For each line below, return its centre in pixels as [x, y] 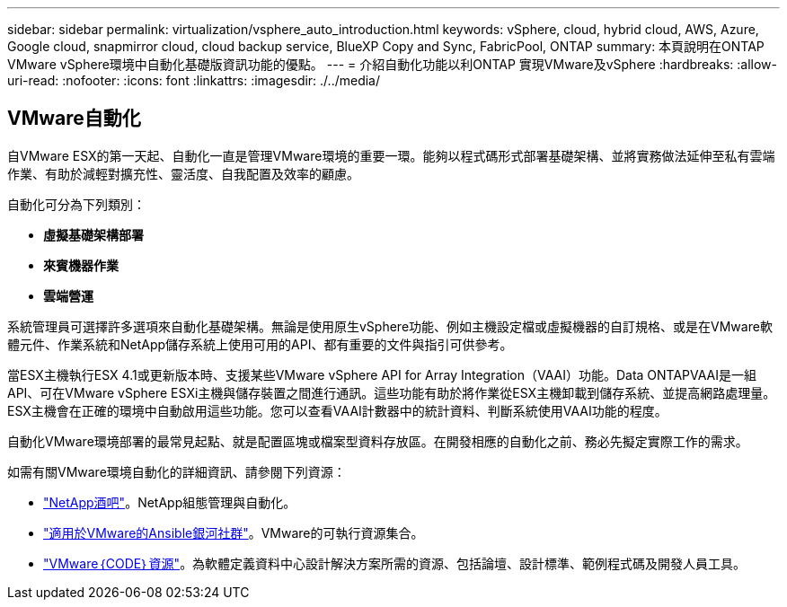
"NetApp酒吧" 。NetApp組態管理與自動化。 [170, 502]
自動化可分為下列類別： [76, 204]
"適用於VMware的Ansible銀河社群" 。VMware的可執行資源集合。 [234, 532]
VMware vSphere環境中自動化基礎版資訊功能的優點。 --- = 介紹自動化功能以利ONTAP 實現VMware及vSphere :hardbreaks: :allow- [392, 64]
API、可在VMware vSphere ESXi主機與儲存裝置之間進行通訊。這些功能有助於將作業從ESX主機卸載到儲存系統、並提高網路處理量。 [392, 392]
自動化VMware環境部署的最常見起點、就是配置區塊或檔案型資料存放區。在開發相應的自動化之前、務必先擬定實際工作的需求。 [378, 441]
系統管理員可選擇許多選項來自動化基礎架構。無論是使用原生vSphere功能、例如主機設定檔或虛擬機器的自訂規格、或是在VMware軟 [390, 326]
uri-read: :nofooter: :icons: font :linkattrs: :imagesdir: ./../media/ [194, 80]
